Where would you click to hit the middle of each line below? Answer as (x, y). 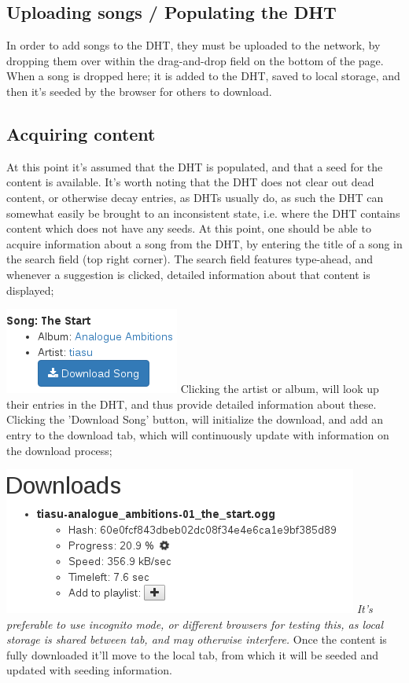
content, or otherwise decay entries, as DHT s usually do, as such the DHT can (195, 197)
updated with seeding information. (89, 670)
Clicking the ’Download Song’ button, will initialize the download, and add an (195, 419)
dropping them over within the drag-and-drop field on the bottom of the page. (195, 60)
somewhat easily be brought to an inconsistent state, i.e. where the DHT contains (203, 213)
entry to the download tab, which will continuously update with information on (198, 434)
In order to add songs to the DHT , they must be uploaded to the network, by (193, 45)
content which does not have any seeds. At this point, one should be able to (189, 228)
